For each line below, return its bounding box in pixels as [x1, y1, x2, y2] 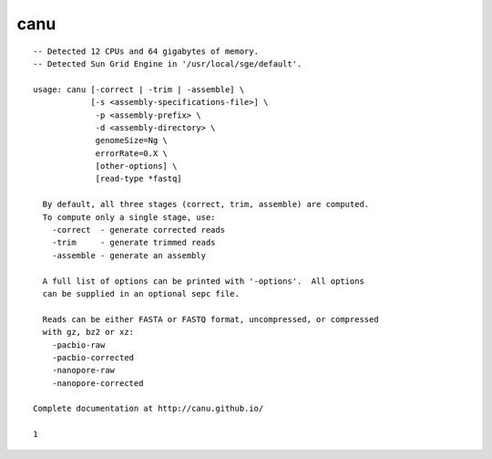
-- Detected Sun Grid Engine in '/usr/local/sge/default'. [33, 58, 302, 68]
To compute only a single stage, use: [42, 212, 216, 223]
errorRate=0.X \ [95, 148, 169, 159]
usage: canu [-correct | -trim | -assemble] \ [33, 84, 245, 95]
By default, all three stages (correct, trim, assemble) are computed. [42, 199, 370, 210]
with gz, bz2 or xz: [42, 327, 135, 338]
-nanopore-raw [51, 365, 116, 376]
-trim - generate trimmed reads [51, 237, 216, 248]
